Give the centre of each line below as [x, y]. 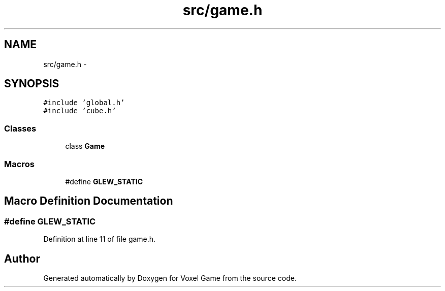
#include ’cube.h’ [80, 111]
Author [22, 258]
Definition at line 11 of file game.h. [100, 239]
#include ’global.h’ [84, 103]
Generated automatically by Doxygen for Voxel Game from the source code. [170, 278]
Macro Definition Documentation [89, 201]
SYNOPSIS [32, 84]
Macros [19, 164]
